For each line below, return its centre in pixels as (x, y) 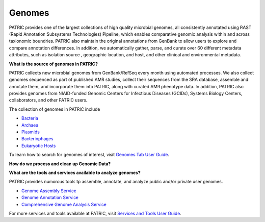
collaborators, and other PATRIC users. (48, 100)
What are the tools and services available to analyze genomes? (75, 173)
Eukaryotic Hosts (39, 146)
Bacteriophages (37, 139)
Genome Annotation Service (50, 197)
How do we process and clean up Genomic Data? (60, 164)
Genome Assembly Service (49, 191)
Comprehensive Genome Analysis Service (64, 204)
